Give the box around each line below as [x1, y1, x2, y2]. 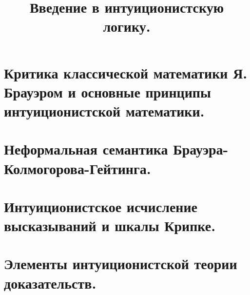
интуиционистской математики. [4, 100, 205, 120]
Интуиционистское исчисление [4, 196, 198, 216]
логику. [103, 16, 151, 36]
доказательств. [4, 273, 96, 293]
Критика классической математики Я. [4, 62, 248, 82]
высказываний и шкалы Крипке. [4, 216, 216, 236]
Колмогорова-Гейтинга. [4, 158, 151, 178]
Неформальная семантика [4, 139, 168, 159]
